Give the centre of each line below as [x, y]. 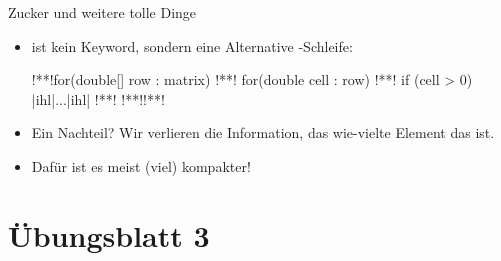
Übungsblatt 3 [109, 234]
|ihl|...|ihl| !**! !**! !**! [98, 98]
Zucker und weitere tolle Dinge [102, 12]
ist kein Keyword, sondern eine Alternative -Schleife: [192, 45]
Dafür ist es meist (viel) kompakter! [141, 165]
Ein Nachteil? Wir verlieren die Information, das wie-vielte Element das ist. [263, 132]
